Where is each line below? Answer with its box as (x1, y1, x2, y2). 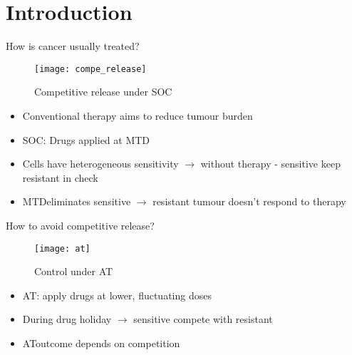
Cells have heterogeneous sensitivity (22, 156, 179, 171)
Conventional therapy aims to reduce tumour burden (22, 108, 253, 123)
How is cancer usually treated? (6, 38, 140, 53)
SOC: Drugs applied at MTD (22, 132, 150, 147)
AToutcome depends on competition (22, 335, 180, 350)
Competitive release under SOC (34, 84, 172, 99)
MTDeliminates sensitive (22, 194, 131, 209)
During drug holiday (22, 312, 112, 326)
